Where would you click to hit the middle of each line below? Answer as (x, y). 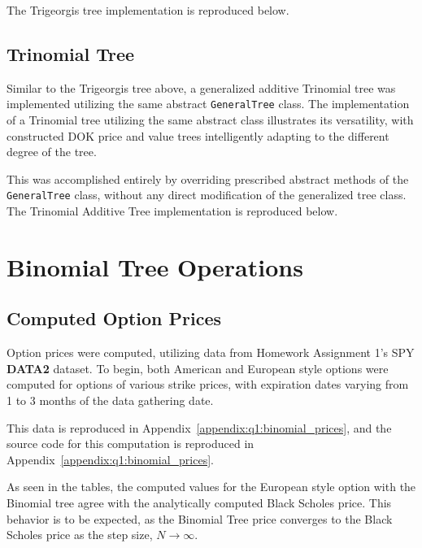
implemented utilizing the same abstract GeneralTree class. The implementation (208, 104)
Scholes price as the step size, (80, 535)
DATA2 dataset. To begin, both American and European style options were (198, 368)
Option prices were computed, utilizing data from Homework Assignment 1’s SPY (211, 352)
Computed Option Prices (114, 318)
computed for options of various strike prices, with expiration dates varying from (208, 384)
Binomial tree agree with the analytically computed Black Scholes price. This (199, 502)
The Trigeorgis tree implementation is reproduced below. (148, 10)
